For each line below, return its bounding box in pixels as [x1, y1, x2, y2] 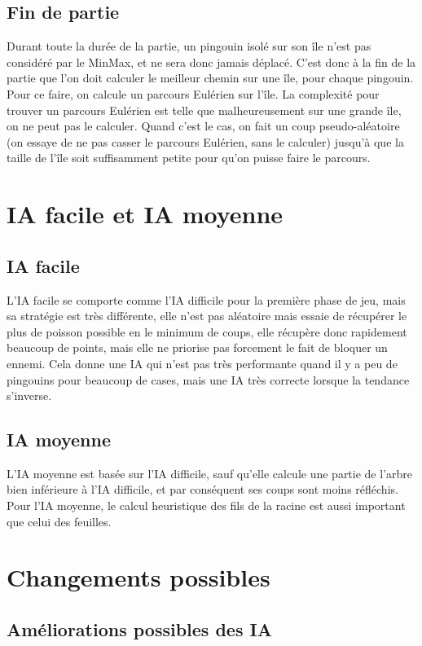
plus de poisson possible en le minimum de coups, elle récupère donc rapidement [7, 323, 407, 340]
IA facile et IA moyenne [7, 197, 284, 231]
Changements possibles [7, 560, 270, 594]
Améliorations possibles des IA [7, 617, 272, 642]
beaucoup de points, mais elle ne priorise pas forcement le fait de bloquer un [7, 339, 388, 356]
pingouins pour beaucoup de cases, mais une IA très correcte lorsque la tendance [7, 371, 410, 388]
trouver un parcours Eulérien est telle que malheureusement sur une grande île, [7, 101, 402, 118]
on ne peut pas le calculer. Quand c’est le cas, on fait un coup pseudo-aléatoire [7, 117, 400, 134]
